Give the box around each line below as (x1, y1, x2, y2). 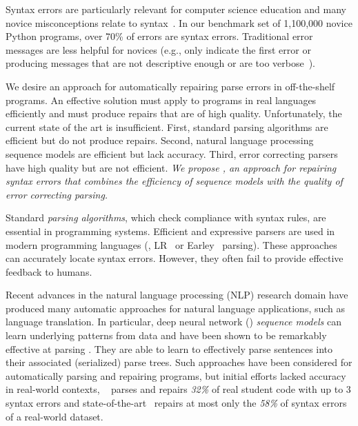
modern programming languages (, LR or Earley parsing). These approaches (6, 237, 337, 252)
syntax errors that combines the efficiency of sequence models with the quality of (6, 174, 343, 188)
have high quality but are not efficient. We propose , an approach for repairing (6, 160, 337, 174)
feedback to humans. (6, 264, 92, 278)
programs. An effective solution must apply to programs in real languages (6, 92, 317, 107)
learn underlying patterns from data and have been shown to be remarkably (6, 328, 327, 343)
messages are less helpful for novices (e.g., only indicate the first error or (6, 42, 311, 57)
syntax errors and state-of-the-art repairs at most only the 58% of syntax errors (6, 396, 347, 410)
